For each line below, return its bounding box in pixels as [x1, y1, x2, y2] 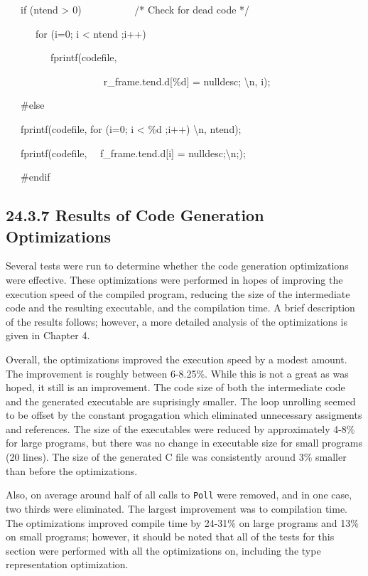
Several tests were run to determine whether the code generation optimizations [6, 258, 349, 273]
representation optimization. [6, 557, 129, 572]
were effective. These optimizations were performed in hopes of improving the [6, 272, 343, 287]
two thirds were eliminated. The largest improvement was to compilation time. [6, 501, 347, 516]
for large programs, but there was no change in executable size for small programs [6, 435, 362, 450]
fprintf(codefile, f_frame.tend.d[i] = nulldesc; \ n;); [20, 145, 246, 160]
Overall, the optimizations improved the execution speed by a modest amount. [6, 351, 347, 366]
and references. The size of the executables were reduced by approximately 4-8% [6, 421, 355, 436]
